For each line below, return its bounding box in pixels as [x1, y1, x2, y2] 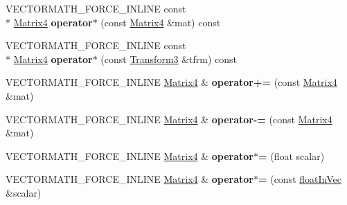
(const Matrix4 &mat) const [100, 15, 221, 29]
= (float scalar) [258, 148, 325, 163]
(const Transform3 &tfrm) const [100, 51, 238, 66]
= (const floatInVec [258, 172, 341, 186]
